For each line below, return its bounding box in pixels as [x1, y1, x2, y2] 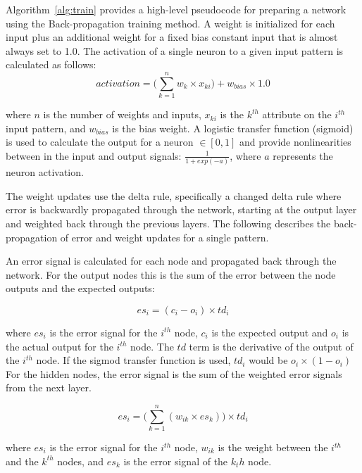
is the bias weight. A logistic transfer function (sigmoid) [112, 120, 354, 135]
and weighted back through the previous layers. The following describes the [6, 215, 331, 230]
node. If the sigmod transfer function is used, [36, 353, 231, 367]
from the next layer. [6, 380, 92, 395]
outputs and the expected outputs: [6, 281, 155, 296]
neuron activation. [6, 165, 84, 179]
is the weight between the [218, 440, 328, 455]
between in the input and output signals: [6, 148, 182, 163]
